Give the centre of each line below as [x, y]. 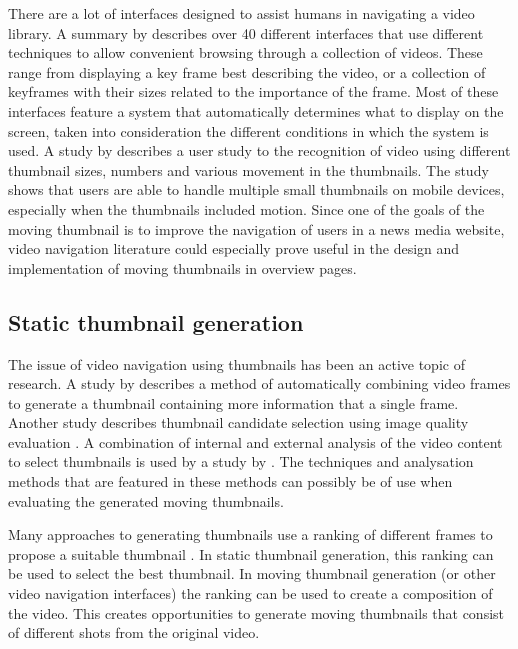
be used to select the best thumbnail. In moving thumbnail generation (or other [252, 573]
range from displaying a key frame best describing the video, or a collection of [247, 71]
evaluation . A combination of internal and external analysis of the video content [255, 441]
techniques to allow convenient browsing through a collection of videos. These [245, 52]
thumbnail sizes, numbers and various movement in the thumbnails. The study [248, 169]
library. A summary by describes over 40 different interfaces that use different [246, 32]
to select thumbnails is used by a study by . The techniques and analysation [241, 461]
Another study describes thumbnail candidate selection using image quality [238, 422]
